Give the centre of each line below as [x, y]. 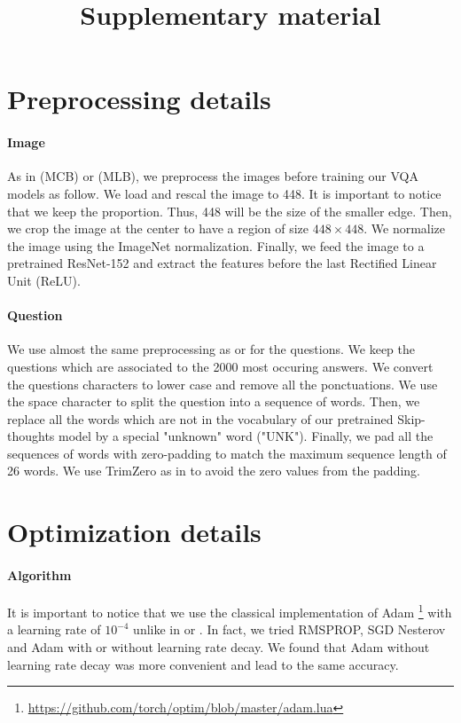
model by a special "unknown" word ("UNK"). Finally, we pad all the [246, 436]
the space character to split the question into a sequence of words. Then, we [214, 401]
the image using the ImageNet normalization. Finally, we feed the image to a [216, 245]
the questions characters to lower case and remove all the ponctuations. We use [223, 384]
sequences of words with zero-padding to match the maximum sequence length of [227, 453]
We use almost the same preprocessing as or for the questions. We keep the [211, 349]
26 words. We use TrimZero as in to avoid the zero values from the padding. [214, 471]
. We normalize [405, 228]
